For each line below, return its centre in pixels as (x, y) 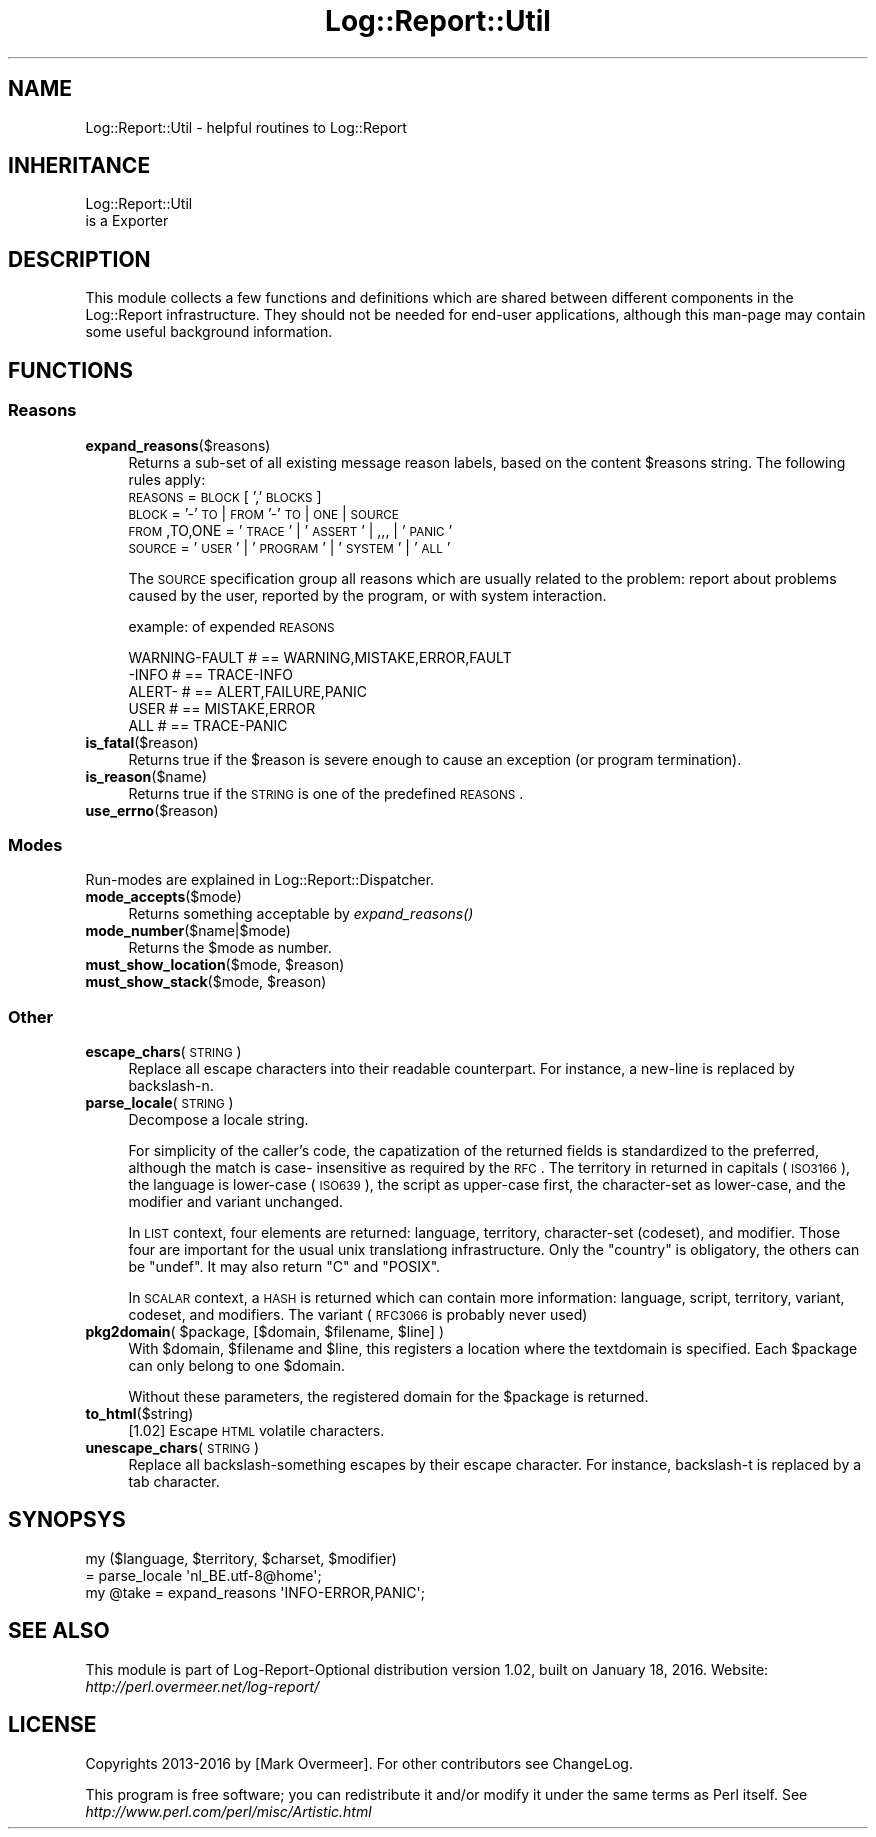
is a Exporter (127, 221)
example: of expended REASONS (231, 626)
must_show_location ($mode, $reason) (215, 965)
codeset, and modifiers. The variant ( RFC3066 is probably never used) (358, 1314)
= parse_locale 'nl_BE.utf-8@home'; (203, 1575)
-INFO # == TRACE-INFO (210, 674)
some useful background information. (209, 332)
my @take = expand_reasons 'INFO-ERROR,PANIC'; (255, 1592)
